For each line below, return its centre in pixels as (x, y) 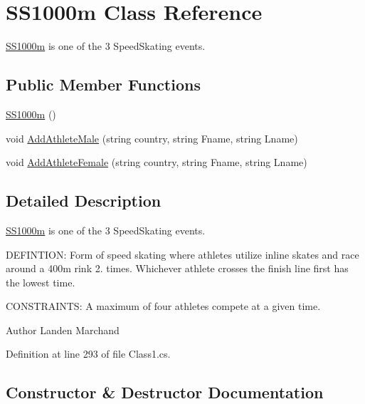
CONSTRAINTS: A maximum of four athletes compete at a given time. (163, 306)
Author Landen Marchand (63, 330)
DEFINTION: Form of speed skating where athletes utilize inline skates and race (182, 254)
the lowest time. (41, 282)
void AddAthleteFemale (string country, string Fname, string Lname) (157, 162)
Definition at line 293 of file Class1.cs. (88, 354)
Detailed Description (84, 201)
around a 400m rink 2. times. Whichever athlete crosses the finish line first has (177, 268)
